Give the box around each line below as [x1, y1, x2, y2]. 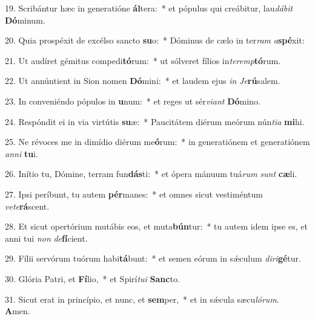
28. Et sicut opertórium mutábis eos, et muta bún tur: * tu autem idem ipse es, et [5, 220, 308, 233]
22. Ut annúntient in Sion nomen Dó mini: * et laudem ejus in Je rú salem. [5, 74, 280, 87]
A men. [5, 304, 30, 317]
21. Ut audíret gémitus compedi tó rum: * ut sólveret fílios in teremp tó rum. [5, 54, 280, 66]
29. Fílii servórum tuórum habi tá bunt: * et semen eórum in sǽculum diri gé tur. [5, 252, 301, 265]
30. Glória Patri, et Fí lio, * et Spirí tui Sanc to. [5, 272, 180, 285]
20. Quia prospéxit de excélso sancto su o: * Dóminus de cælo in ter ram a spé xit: [5, 34, 305, 47]
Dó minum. [5, 13, 45, 26]
